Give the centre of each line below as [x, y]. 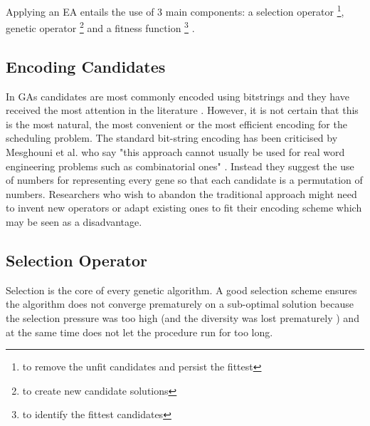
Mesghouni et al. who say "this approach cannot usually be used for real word [175, 152]
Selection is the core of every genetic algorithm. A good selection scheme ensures [181, 290]
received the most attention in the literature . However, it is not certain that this [182, 110]
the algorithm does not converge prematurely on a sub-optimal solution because [180, 304]
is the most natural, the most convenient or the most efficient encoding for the [176, 124]
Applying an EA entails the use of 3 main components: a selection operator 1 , [175, 10]
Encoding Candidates [86, 66]
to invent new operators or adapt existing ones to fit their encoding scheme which [184, 208]
